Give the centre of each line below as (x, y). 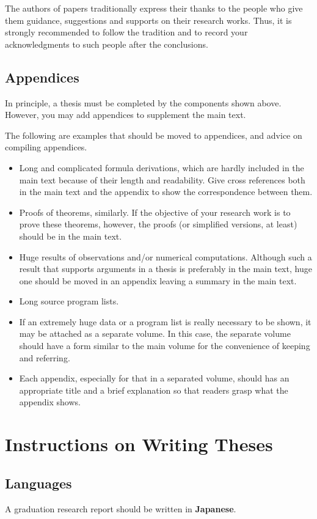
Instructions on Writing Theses (139, 444)
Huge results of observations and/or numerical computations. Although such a (166, 256)
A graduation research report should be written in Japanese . (121, 508)
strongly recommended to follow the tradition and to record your (126, 32)
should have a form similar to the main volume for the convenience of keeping (165, 346)
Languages (38, 483)
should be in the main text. (71, 236)
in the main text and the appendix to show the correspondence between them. (166, 192)
